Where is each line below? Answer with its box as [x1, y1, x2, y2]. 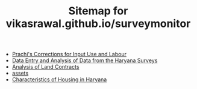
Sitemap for [68, 4, 128, 18]
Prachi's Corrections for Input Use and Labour [11, 51, 127, 58]
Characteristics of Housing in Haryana [11, 76, 107, 83]
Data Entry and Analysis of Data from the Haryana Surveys [11, 57, 158, 64]
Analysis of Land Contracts [11, 63, 80, 70]
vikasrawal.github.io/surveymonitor [5, 17, 191, 30]
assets [11, 70, 29, 77]
